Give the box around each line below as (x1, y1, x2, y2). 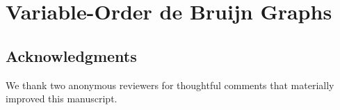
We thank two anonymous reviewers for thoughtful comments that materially (6, 77, 334, 92)
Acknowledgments (6, 45, 137, 66)
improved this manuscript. (6, 91, 118, 106)
